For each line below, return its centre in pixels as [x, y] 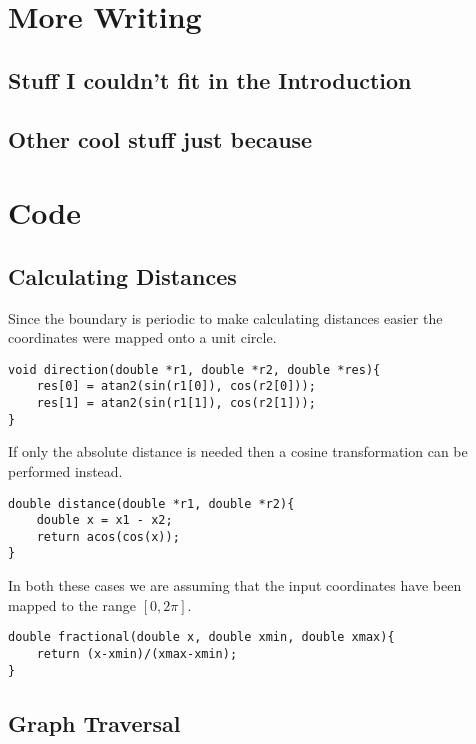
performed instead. [65, 470]
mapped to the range [72, 604]
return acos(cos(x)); [108, 536]
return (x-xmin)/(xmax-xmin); [137, 653]
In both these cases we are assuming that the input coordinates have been [235, 585]
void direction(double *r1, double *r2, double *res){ [194, 369]
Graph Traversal [94, 722]
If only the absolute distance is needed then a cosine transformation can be [238, 451]
